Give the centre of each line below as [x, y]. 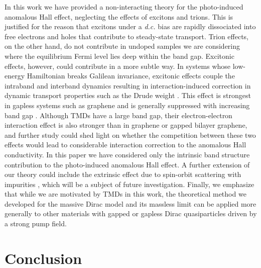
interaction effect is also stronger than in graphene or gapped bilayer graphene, [126, 125]
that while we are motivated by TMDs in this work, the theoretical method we [125, 194]
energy [15, 76]
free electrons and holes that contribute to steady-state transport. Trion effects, [127, 36]
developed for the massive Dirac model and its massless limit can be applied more [130, 203]
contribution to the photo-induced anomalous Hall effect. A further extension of [127, 164]
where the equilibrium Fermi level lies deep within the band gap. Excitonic [119, 56]
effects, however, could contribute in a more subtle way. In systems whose [118, 66]
